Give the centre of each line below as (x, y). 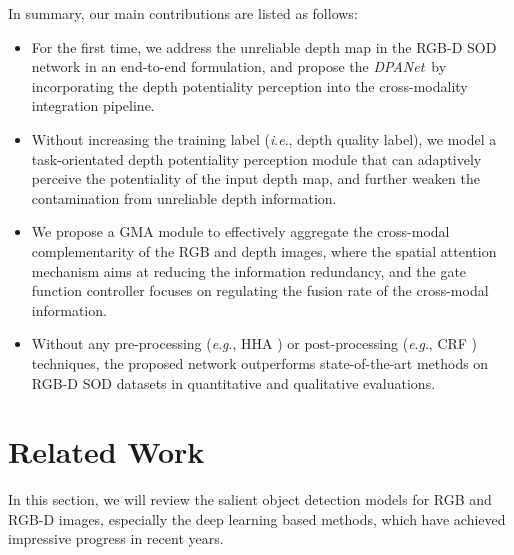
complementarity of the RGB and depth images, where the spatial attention (264, 250)
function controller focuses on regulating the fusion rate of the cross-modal (260, 290)
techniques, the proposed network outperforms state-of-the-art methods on (260, 362)
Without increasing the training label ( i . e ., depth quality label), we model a (264, 138)
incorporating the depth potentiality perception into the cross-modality (249, 85)
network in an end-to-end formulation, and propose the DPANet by (239, 66)
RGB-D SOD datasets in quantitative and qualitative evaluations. (233, 382)
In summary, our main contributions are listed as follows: (183, 13)
